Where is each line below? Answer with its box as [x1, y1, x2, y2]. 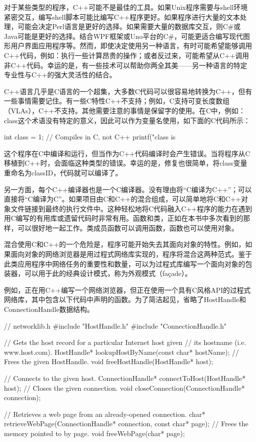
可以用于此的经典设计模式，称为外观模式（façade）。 [24, 268, 192, 278]
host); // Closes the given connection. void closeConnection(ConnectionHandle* [4, 382, 245, 393]
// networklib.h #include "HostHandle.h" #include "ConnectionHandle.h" [4, 320, 227, 331]
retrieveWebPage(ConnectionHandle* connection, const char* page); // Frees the [4, 418, 249, 429]
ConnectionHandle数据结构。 [4, 304, 94, 314]
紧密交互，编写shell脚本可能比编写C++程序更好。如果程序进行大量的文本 [4, 11, 240, 22]
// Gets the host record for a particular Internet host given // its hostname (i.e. [4, 337, 246, 347]
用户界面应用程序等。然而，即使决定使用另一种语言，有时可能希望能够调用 [10, 40, 252, 51]
